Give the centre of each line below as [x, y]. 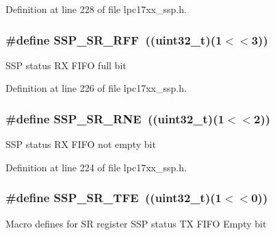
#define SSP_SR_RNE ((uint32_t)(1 [115, 118]
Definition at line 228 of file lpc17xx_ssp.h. [96, 9]
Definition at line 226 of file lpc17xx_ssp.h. [96, 88]
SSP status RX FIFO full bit [66, 65]
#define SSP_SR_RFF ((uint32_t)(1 [114, 39]
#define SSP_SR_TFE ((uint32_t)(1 [114, 198]
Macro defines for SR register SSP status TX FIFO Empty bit [136, 223]
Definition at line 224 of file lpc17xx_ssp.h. [96, 167]
